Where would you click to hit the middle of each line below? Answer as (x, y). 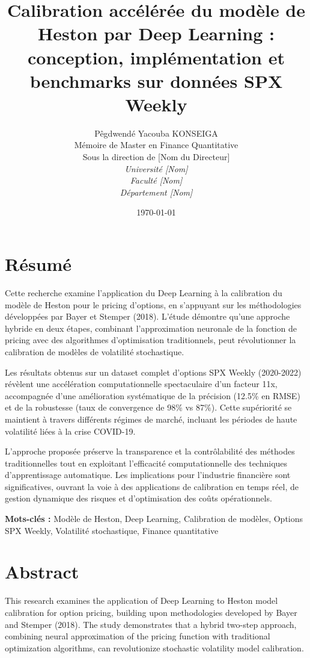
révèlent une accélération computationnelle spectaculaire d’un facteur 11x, (141, 384)
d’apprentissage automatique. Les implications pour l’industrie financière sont (148, 475)
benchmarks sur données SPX (156, 80)
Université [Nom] (156, 168)
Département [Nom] (156, 192)
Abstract (42, 572)
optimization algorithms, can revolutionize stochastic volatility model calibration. (154, 647)
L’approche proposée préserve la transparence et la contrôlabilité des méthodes (150, 451)
